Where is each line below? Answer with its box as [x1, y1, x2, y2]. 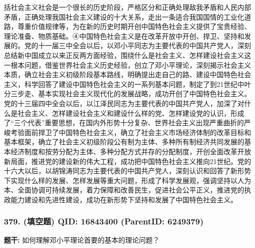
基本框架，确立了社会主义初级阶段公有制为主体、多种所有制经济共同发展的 [4, 137, 244, 147]
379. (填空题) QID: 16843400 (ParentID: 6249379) [4, 215, 204, 227]
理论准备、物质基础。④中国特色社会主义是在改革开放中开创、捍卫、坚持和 [4, 30, 244, 41]
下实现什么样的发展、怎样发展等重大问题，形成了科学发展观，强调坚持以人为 [4, 175, 251, 185]
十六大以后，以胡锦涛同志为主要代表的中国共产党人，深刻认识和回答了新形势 [4, 165, 251, 176]
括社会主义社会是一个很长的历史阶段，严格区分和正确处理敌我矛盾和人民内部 [4, 2, 251, 12]
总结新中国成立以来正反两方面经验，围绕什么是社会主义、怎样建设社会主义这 [4, 50, 251, 60]
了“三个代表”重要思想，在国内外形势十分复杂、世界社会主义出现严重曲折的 [4, 117, 244, 128]
